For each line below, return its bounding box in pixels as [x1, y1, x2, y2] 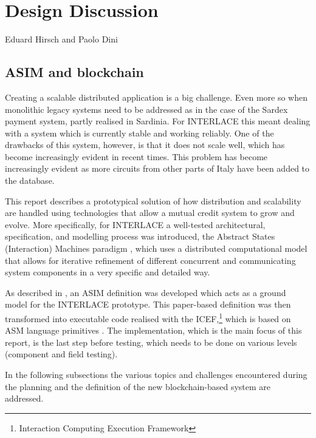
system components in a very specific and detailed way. [5, 266, 210, 278]
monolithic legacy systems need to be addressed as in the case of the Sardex [5, 103, 288, 115]
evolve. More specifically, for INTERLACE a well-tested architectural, [5, 218, 266, 231]
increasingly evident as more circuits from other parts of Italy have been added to [5, 162, 310, 175]
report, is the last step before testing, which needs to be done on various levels [5, 335, 297, 348]
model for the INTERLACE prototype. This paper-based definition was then [5, 298, 291, 311]
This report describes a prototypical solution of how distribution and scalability [5, 194, 301, 207]
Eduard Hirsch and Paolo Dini [5, 33, 118, 45]
